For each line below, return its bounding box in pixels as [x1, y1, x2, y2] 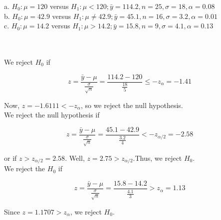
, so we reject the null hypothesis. [80, 100, 183, 110]
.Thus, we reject [133, 152, 182, 163]
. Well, [65, 152, 85, 163]
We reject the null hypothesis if [4, 110, 100, 120]
